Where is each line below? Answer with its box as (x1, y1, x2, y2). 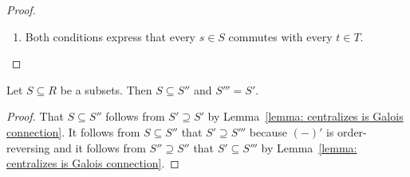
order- (337, 123, 367, 140)
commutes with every (228, 28, 333, 44)
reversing (6, 139, 50, 156)
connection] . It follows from (6, 123, 140, 140)
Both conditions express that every (25, 28, 196, 44)
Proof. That (6, 108, 64, 125)
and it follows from (53, 139, 146, 156)
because (249, 123, 287, 140)
